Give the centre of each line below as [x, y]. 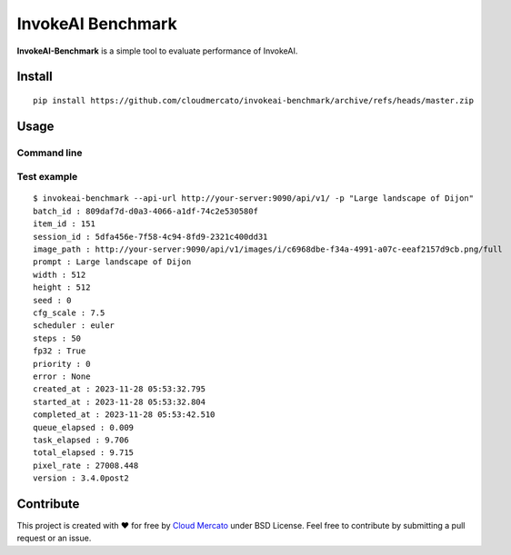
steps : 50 [57, 338]
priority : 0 [62, 364]
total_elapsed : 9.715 [84, 453]
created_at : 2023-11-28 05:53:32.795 [120, 389]
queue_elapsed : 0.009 [84, 427]
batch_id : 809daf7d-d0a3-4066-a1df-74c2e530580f [146, 211]
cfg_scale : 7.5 [69, 313]
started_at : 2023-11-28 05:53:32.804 [120, 401]
